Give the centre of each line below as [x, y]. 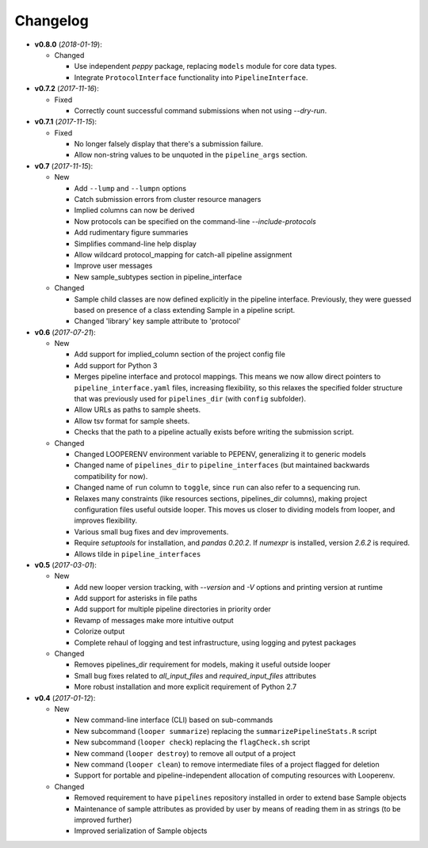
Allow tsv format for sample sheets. [132, 420]
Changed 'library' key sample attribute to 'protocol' [157, 321]
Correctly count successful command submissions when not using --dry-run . [201, 110]
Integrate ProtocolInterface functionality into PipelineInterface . [191, 77]
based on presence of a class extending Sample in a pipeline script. [185, 310]
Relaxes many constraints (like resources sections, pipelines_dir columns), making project [221, 498]
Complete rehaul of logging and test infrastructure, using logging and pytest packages [215, 642]
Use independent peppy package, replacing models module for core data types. [205, 67]
